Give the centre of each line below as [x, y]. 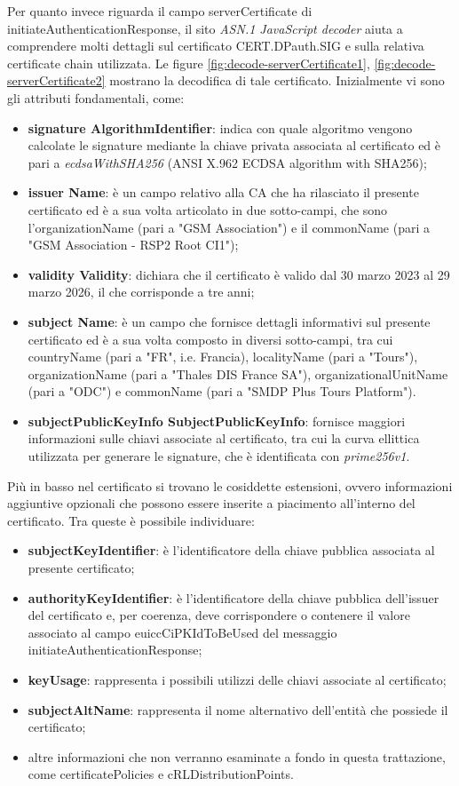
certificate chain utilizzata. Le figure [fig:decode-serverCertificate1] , [189, 63]
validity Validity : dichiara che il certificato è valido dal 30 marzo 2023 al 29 [239, 274]
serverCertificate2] [56, 80]
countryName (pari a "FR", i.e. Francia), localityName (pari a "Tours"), [223, 357]
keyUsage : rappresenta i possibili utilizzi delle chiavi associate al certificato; [237, 679]
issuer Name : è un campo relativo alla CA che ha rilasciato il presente [223, 192]
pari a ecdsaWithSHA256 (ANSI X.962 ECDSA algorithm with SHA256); [227, 162]
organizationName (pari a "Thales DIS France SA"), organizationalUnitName [238, 373]
